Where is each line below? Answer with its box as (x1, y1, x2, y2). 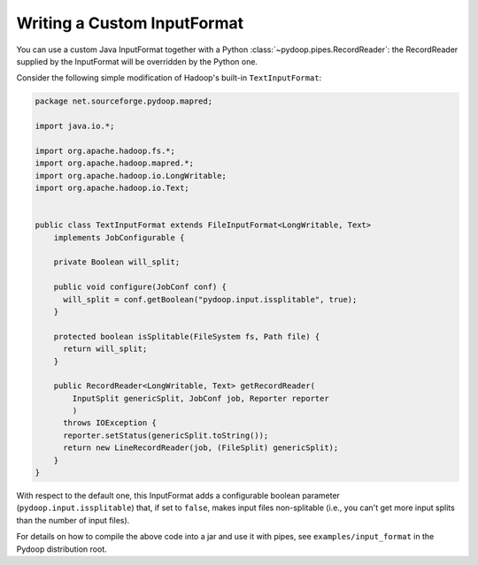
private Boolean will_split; (53, 257, 181, 267)
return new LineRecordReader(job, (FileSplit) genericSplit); (63, 443, 339, 453)
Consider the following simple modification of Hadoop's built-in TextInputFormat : (16, 73, 322, 83)
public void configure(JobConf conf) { (53, 282, 227, 292)
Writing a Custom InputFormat (16, 13, 244, 33)
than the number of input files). (16, 515, 130, 525)
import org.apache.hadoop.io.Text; (35, 183, 189, 194)
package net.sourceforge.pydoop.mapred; (35, 96, 212, 106)
